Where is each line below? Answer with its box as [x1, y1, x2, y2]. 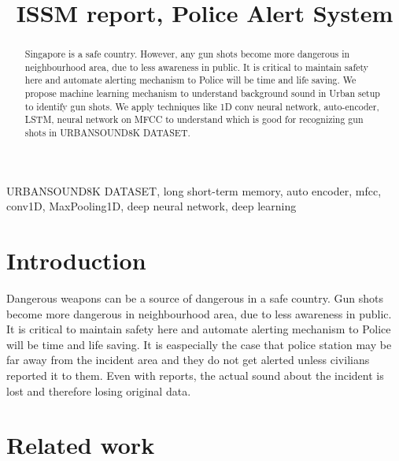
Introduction [6, 244, 146, 277]
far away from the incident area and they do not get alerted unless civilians [6, 351, 370, 368]
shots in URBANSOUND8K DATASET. [24, 126, 190, 139]
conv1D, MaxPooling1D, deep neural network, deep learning [6, 198, 297, 214]
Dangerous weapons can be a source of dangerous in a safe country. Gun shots [6, 290, 383, 307]
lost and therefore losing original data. [6, 382, 191, 399]
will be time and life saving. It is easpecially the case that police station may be [6, 336, 392, 352]
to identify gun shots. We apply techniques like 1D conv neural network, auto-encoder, [24, 99, 379, 113]
